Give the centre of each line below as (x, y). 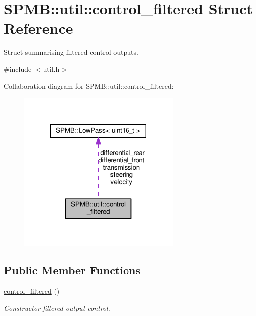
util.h (51, 69)
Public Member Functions (72, 270)
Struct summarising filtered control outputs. (71, 52)
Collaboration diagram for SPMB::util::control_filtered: (89, 86)
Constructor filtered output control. (57, 307)
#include (18, 69)
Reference (39, 28)
